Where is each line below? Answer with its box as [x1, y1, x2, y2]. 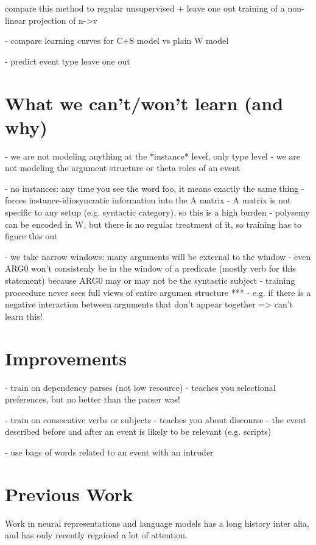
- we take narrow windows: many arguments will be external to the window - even [5, 250, 311, 262]
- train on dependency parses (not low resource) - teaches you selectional [5, 381, 276, 393]
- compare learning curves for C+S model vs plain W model [5, 34, 229, 47]
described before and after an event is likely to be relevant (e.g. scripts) [5, 425, 272, 438]
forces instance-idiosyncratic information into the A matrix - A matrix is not [5, 194, 291, 206]
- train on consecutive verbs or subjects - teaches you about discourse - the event [5, 413, 306, 426]
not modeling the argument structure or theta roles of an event [5, 161, 241, 174]
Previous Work [5, 481, 133, 506]
